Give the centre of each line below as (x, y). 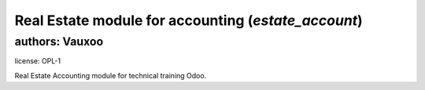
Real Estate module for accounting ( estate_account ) (189, 20)
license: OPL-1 (38, 61)
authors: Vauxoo (59, 41)
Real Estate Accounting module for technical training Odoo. (111, 75)
